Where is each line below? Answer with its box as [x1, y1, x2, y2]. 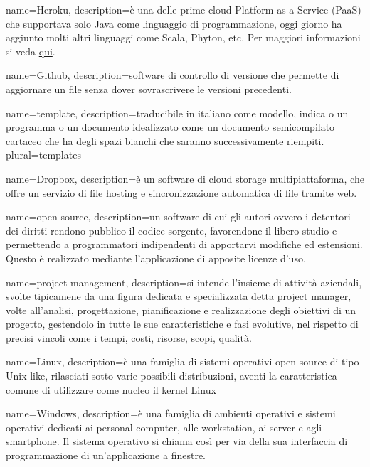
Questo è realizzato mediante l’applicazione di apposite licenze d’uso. [6, 250, 306, 265]
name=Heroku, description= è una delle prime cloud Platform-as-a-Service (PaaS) [6, 2, 361, 16]
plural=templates [6, 147, 81, 162]
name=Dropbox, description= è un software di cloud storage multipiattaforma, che [6, 171, 364, 186]
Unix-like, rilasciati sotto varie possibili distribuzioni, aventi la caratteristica [6, 368, 337, 383]
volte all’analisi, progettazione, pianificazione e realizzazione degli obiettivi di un [6, 302, 356, 317]
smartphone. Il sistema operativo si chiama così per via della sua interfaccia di [6, 434, 348, 449]
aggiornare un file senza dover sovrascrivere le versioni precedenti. [6, 81, 292, 96]
